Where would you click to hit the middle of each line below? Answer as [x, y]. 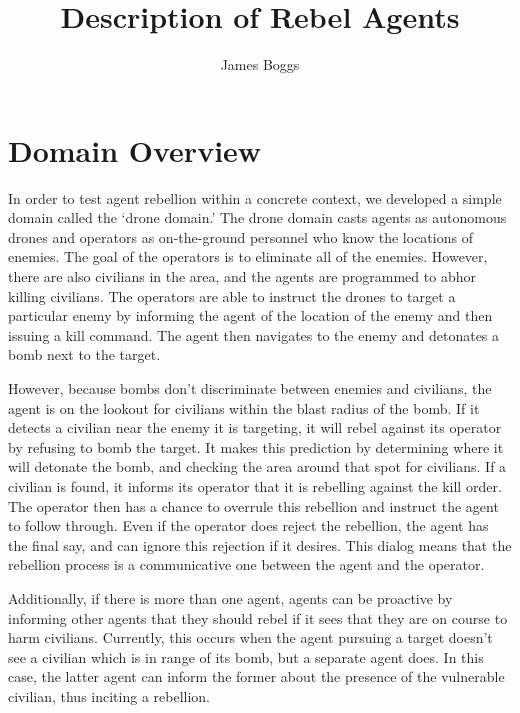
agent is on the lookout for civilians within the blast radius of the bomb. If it [244, 407]
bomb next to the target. [84, 354]
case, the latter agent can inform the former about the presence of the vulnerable [256, 676]
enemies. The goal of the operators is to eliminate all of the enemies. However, [248, 256]
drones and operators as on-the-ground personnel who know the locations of [240, 236]
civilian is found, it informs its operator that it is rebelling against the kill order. [255, 485]
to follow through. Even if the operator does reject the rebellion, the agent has [248, 525]
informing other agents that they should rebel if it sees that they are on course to [258, 617]
